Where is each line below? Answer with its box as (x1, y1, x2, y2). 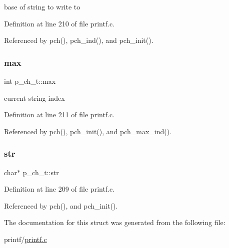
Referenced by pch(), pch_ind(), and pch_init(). (4, 35, 153, 45)
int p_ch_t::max (4, 76, 56, 86)
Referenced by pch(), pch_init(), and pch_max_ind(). (4, 126, 172, 136)
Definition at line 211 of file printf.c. (4, 109, 115, 120)
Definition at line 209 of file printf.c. (4, 184, 115, 194)
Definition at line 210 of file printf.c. (4, 18, 115, 28)
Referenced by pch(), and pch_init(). (4, 200, 118, 211)
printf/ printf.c (4, 234, 47, 244)
